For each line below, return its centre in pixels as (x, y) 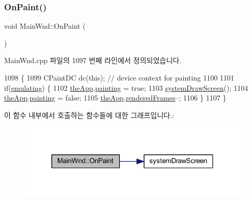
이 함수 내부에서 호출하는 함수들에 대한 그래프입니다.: (89, 115)
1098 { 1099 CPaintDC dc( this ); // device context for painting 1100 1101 (119, 77)
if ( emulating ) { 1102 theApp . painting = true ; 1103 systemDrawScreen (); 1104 (126, 87)
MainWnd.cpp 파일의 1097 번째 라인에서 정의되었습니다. (93, 60)
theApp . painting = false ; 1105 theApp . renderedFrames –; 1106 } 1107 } (115, 98)
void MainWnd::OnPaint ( (45, 26)
